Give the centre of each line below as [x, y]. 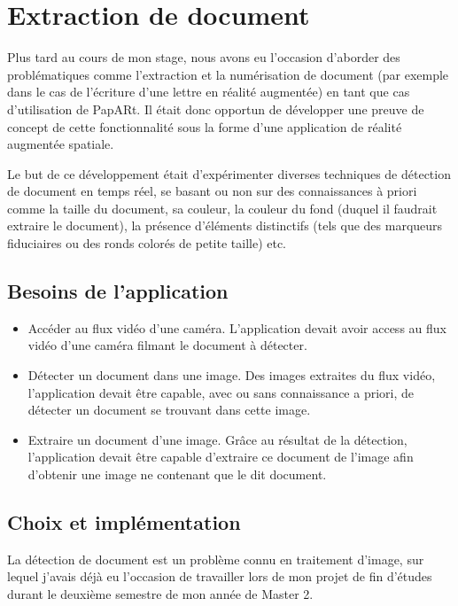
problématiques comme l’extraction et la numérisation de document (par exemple [228, 74]
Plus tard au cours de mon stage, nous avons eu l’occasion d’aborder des [204, 57]
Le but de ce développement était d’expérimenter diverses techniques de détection [229, 173]
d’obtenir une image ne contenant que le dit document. [177, 474]
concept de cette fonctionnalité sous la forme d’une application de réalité [205, 126]
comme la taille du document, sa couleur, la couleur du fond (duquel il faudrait [222, 208]
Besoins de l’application [118, 291]
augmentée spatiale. [61, 144]
